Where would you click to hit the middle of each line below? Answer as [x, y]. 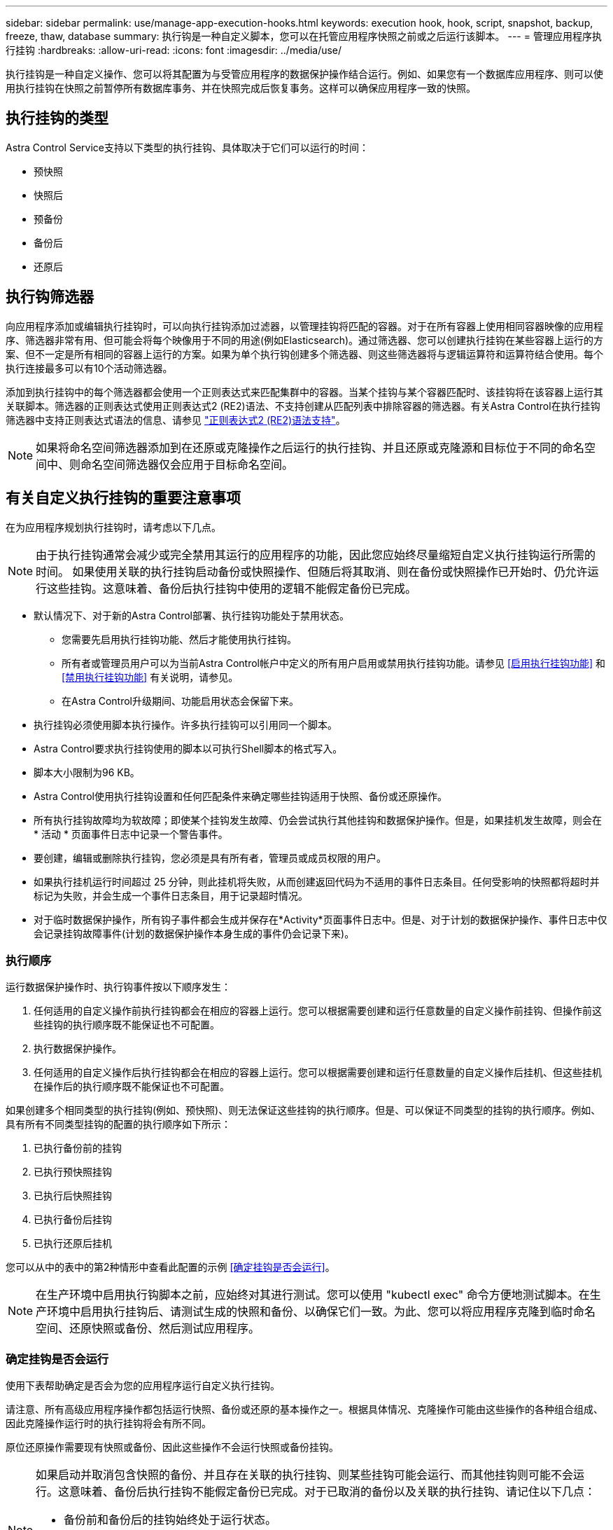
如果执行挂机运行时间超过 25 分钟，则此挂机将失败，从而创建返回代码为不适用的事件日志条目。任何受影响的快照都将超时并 [317, 881]
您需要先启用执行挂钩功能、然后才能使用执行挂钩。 [179, 639]
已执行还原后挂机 [73, 1243]
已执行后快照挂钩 [73, 1196]
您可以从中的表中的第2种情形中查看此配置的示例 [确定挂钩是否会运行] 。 [170, 1267]
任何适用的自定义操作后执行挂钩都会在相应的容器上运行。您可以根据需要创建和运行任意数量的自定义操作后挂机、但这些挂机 [318, 1073]
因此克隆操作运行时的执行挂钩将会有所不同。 [108, 1424]
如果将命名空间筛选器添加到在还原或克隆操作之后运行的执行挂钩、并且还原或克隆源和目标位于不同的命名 [310, 447]
